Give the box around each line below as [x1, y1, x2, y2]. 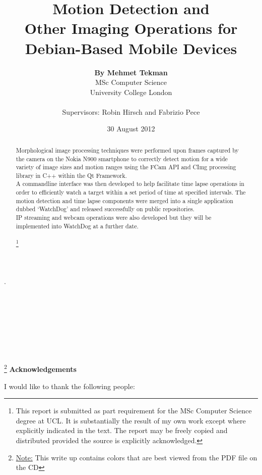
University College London [90, 86, 172, 97]
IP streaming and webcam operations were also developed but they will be [16, 213, 212, 222]
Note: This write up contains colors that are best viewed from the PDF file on [16, 452, 257, 462]
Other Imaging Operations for [24, 18, 238, 38]
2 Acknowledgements [4, 362, 77, 374]
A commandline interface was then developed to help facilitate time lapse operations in [16, 179, 244, 188]
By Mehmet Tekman [94, 67, 168, 77]
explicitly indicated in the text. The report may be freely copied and [16, 425, 228, 436]
